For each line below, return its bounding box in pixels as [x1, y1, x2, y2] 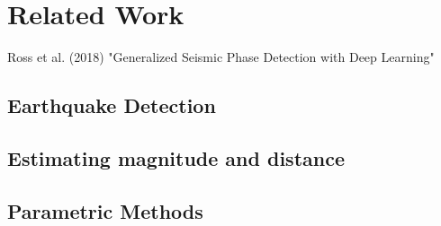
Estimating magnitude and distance [7, 143, 345, 171]
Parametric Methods [7, 196, 203, 224]
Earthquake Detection [7, 91, 216, 119]
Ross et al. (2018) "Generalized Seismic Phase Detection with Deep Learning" [7, 48, 435, 66]
